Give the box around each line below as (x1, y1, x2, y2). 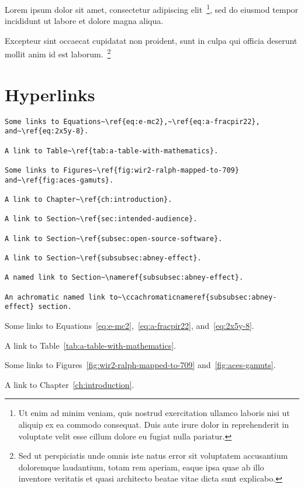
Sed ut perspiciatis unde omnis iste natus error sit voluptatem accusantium (18, 449, 288, 462)
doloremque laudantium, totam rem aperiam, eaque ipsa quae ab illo (18, 460, 264, 473)
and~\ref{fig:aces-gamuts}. (5, 176, 114, 184)
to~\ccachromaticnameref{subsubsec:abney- (109, 293, 277, 301)
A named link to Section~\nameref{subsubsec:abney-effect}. (5, 273, 244, 282)
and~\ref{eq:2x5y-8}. (5, 127, 89, 136)
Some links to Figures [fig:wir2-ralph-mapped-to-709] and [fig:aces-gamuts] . (5, 359, 276, 371)
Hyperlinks (5, 82, 95, 106)
